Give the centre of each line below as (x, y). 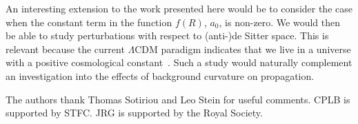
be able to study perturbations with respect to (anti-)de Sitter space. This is (167, 35)
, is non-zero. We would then (280, 22)
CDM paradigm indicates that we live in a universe (243, 49)
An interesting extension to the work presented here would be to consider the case (179, 8)
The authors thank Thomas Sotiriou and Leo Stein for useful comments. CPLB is (178, 99)
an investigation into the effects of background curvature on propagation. (160, 75)
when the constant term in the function (89, 22)
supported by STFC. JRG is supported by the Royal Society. (134, 113)
